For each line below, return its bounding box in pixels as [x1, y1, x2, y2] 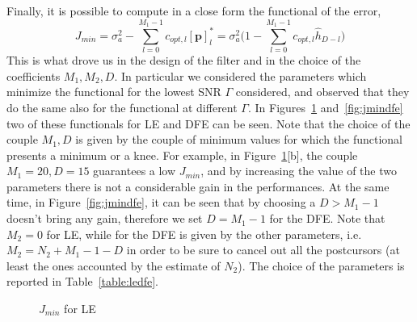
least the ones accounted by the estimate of [6, 257, 221, 274]
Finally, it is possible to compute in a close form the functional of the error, [6, 2, 381, 19]
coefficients [6, 67, 61, 84]
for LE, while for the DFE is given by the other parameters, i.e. [46, 225, 362, 242]
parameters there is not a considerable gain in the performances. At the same [6, 178, 390, 194]
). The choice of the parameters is [238, 257, 405, 274]
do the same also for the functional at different [6, 98, 238, 115]
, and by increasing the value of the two [200, 162, 397, 179]
